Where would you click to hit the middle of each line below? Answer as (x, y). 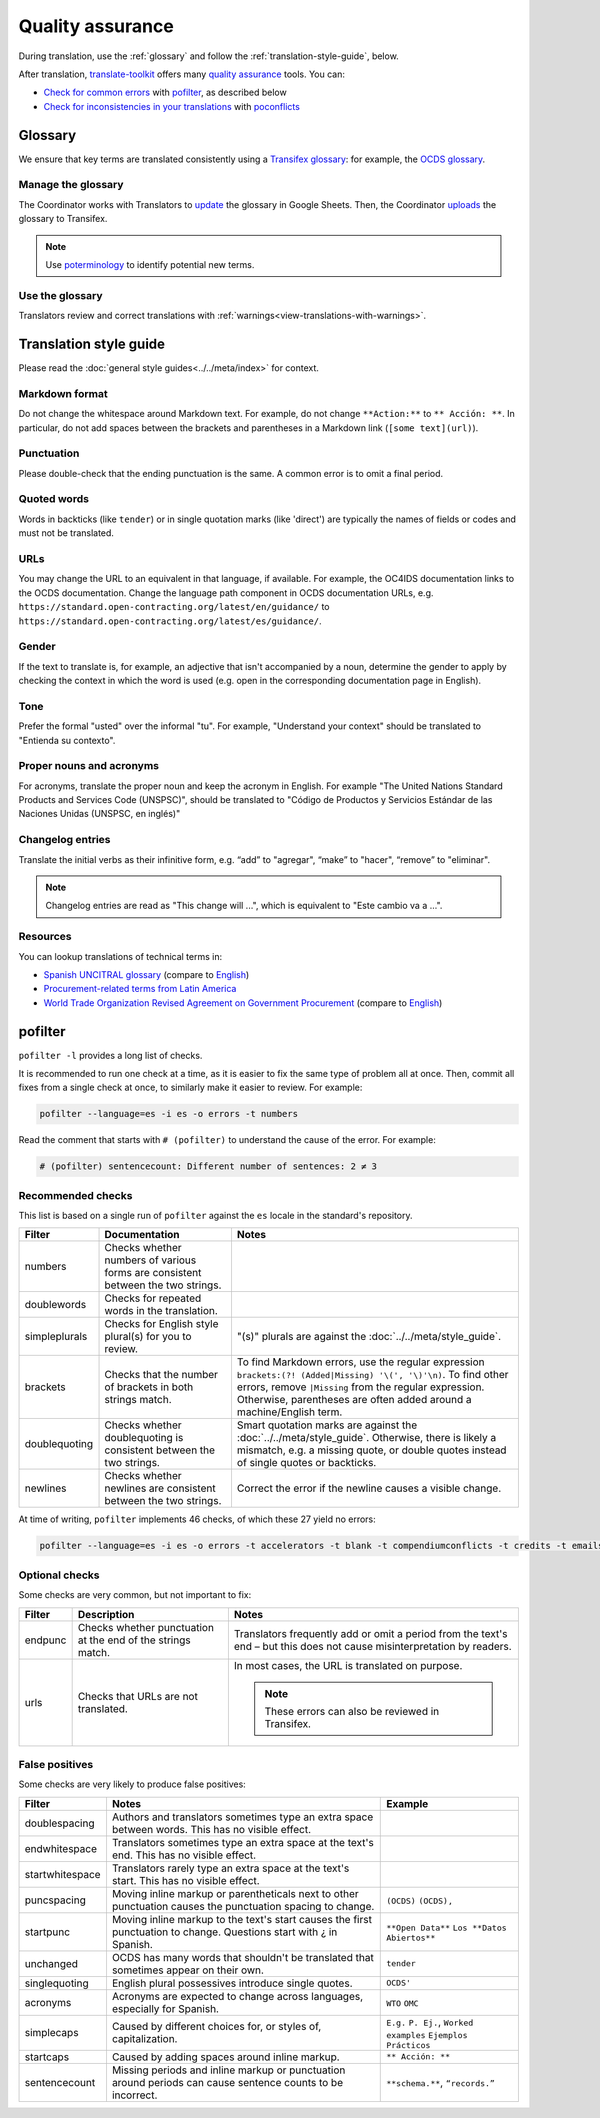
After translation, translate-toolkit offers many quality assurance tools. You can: (181, 74)
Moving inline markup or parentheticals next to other (235, 1893)
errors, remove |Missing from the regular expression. (360, 1387)
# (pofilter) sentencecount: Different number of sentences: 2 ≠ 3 (208, 1166)
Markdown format (63, 393)
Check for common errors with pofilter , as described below (165, 92)
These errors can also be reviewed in (352, 1711)
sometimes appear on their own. (188, 1970)
